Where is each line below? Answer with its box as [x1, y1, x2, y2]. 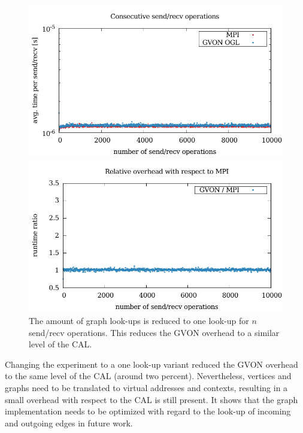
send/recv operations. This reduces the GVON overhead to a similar [29, 326, 280, 338]
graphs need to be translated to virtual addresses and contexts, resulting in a [5, 381, 288, 393]
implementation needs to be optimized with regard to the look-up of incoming [5, 405, 291, 417]
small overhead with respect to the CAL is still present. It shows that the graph [5, 393, 298, 405]
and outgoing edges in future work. [5, 416, 133, 429]
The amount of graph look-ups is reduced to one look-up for [29, 314, 249, 326]
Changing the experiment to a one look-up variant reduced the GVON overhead [5, 358, 298, 370]
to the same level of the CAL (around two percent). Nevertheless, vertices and [5, 370, 292, 382]
